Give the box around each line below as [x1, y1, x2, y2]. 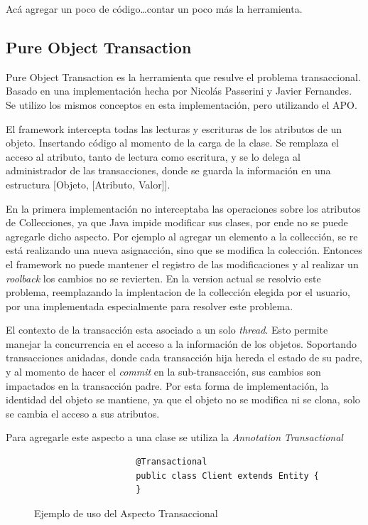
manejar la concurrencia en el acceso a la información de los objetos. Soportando [6, 336, 357, 351]
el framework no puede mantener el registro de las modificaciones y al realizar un [6, 256, 359, 271]
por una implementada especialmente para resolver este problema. [6, 298, 293, 313]
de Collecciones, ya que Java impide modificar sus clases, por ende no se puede [6, 215, 348, 230]
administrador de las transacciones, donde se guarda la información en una [6, 163, 331, 178]
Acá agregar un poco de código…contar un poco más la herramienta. [6, 1, 303, 16]
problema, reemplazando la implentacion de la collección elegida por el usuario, [6, 285, 350, 299]
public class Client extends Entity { [136, 470, 319, 481]
